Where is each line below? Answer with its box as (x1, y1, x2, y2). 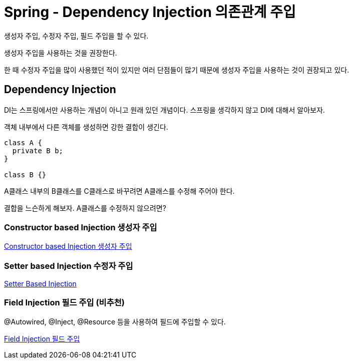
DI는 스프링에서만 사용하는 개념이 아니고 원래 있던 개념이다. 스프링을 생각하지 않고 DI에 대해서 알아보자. (4, 105, 325, 114)
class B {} (4, 170, 47, 179)
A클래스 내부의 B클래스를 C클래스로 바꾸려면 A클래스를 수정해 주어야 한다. (4, 186, 235, 195)
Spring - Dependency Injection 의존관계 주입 (4, 4, 296, 21)
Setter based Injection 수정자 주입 (4, 260, 133, 271)
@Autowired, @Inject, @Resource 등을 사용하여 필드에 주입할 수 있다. (4, 317, 226, 326)
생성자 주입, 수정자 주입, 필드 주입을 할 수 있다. (4, 31, 149, 40)
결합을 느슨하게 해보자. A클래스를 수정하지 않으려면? (4, 203, 166, 212)
